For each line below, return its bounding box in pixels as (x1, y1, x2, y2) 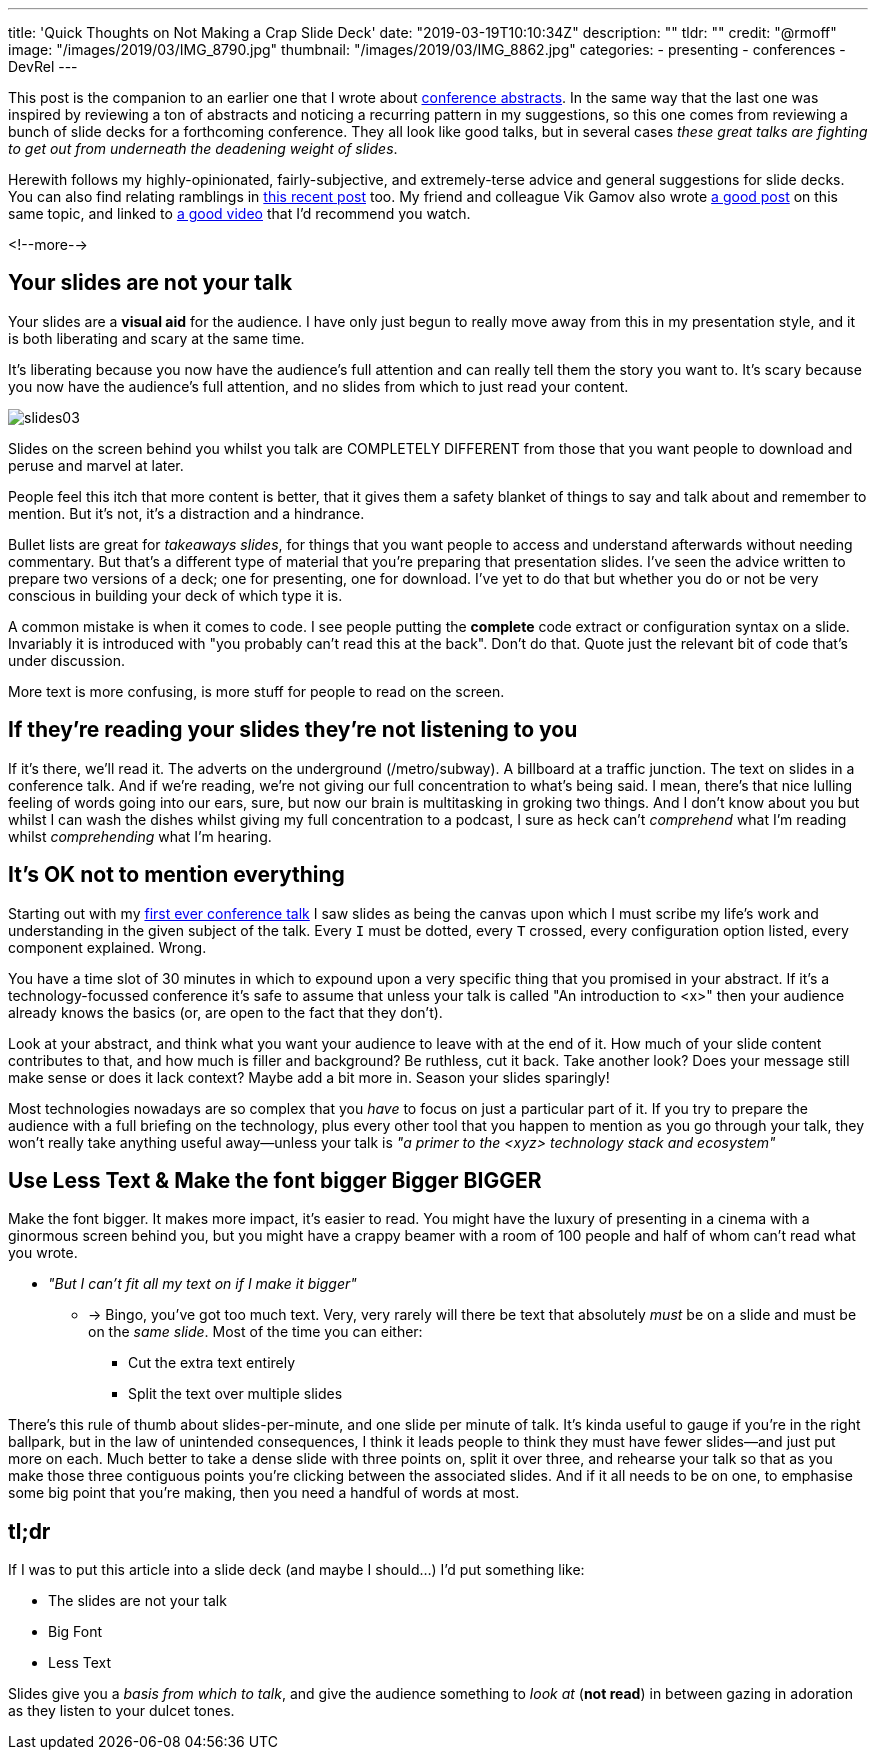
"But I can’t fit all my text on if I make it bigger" (48, 1275, 357, 1293)
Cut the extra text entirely (128, 1354, 296, 1372)
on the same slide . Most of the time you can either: (88, 1323, 423, 1341)
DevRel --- (8, 58, 78, 75)
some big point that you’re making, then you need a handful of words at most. (8, 1484, 520, 1502)
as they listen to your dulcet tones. (8, 1702, 235, 1720)
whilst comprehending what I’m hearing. (8, 827, 272, 845)
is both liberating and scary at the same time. (8, 329, 305, 347)
